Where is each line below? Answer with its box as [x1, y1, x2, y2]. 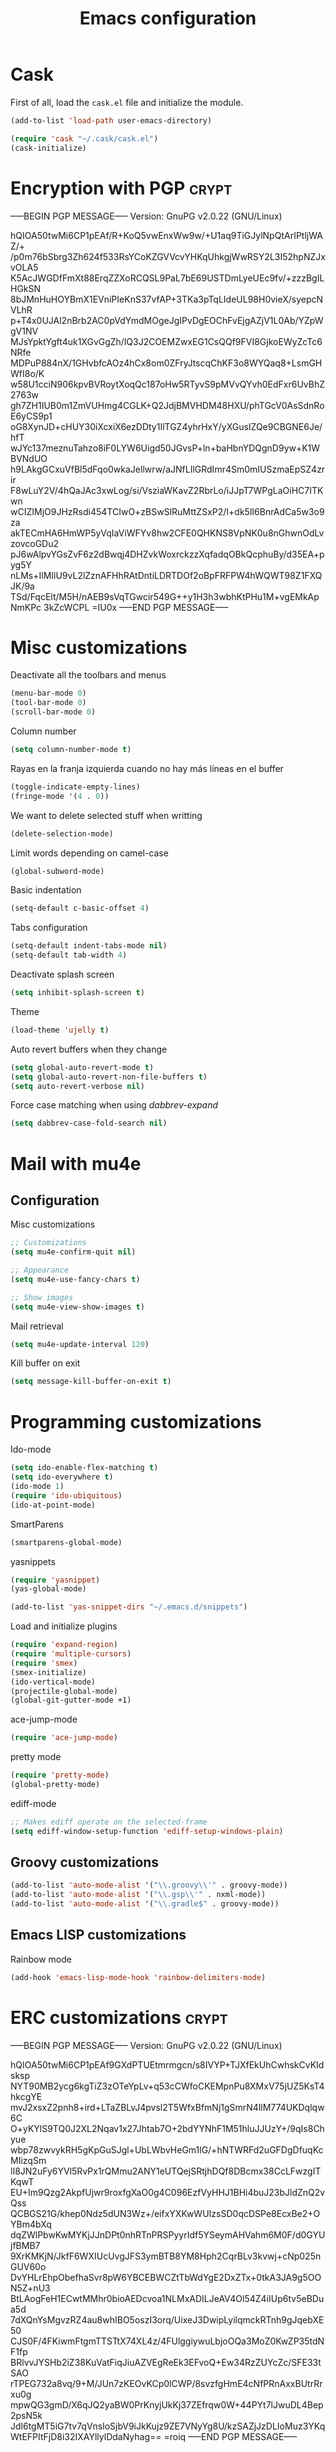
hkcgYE [10, 2090, 43, 2102]
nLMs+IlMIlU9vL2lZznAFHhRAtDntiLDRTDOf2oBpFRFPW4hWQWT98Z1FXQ [10, 569, 323, 581]
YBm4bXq [10, 2218, 52, 2230]
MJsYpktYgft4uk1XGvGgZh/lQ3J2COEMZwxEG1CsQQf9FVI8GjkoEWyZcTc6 [10, 335, 323, 347]
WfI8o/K [10, 367, 45, 379]
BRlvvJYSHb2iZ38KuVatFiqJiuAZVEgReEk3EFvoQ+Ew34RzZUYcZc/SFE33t [10, 2356, 322, 2368]
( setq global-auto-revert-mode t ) [10, 1062, 155, 1072]
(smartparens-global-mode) [10, 1537, 123, 1547]
